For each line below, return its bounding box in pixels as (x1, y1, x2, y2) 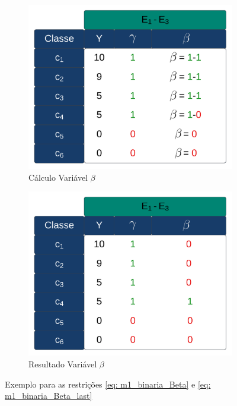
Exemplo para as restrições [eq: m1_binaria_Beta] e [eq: (5, 377, 211, 390)
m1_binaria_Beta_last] (5, 389, 92, 402)
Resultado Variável (28, 358, 97, 370)
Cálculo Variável (28, 171, 88, 183)
